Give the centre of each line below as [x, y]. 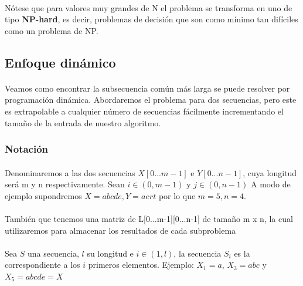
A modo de [270, 184]
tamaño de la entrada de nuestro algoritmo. [83, 122]
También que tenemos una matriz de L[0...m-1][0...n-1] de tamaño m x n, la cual [149, 218]
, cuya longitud [270, 172]
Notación [27, 149]
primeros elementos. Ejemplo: [141, 265]
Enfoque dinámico [60, 62]
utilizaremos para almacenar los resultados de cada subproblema [120, 230]
